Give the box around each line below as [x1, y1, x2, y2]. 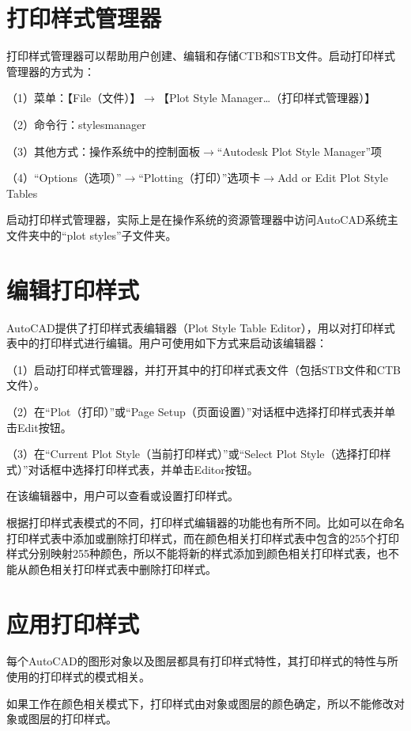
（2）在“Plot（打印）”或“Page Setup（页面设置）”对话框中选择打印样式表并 [6, 403, 385, 419]
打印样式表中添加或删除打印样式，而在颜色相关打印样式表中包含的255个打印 [6, 529, 399, 546]
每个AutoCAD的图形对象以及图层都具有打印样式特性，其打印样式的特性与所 [6, 653, 398, 669]
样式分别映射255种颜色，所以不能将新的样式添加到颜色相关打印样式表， [6, 545, 377, 562]
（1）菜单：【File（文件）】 [6, 89, 141, 106]
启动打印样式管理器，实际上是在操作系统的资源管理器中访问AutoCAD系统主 [6, 211, 398, 228]
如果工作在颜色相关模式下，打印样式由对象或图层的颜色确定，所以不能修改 [6, 695, 394, 711]
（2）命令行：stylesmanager [6, 116, 146, 132]
